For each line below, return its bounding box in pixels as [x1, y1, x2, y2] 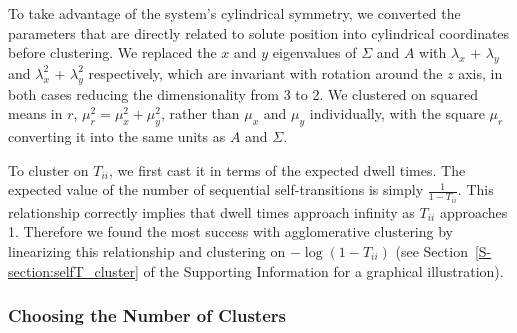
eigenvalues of [272, 42, 357, 63]
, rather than [160, 103, 240, 124]
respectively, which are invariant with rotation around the [88, 62, 443, 83]
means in [8, 103, 63, 124]
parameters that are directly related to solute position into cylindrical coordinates [8, 22, 510, 43]
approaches [439, 201, 508, 222]
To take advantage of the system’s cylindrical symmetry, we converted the [8, 3, 461, 23]
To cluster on [8, 159, 89, 180]
